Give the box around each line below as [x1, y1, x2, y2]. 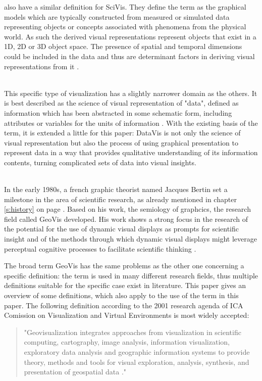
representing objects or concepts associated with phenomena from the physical [4, 21, 246, 32]
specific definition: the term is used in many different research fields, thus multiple [4, 270, 258, 280]
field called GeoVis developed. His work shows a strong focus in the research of [4, 213, 248, 224]
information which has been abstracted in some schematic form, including [4, 107, 232, 118]
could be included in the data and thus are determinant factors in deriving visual [4, 51, 255, 61]
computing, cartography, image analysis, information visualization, [24, 337, 230, 347]
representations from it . [4, 61, 79, 71]
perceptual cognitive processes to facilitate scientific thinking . [4, 243, 196, 254]
